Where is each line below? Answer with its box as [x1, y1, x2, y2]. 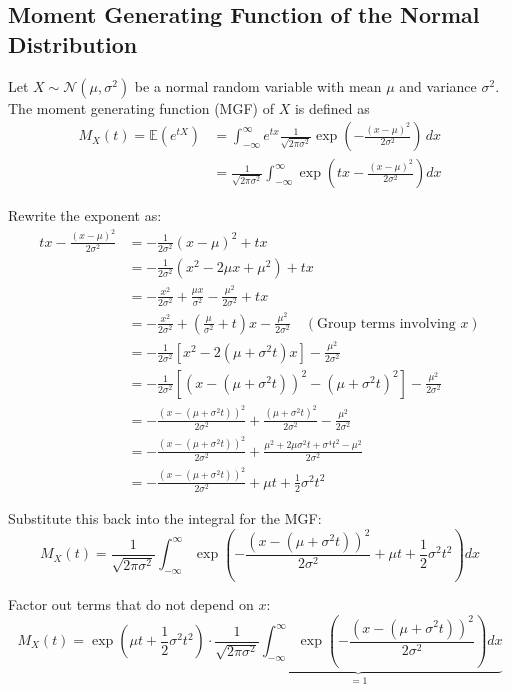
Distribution [8, 28, 138, 59]
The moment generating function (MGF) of [8, 97, 274, 118]
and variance [399, 75, 477, 96]
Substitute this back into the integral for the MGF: [8, 507, 322, 528]
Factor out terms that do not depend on [8, 594, 254, 615]
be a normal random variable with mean [134, 75, 382, 96]
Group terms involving [317, 316, 456, 331]
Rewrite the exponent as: [8, 205, 162, 226]
